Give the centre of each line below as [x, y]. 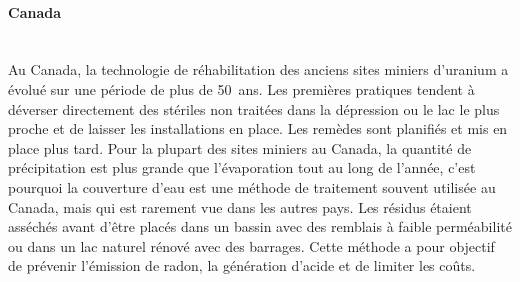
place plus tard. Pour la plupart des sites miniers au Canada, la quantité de [240, 147]
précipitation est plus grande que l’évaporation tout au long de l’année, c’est [242, 167]
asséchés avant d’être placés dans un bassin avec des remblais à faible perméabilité [260, 226]
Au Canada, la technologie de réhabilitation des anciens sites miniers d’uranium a [258, 69]
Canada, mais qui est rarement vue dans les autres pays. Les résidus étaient [240, 206]
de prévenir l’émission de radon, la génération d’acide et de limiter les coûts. [242, 265]
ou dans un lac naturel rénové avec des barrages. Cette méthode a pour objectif [251, 245]
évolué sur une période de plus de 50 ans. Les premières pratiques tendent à [241, 88]
